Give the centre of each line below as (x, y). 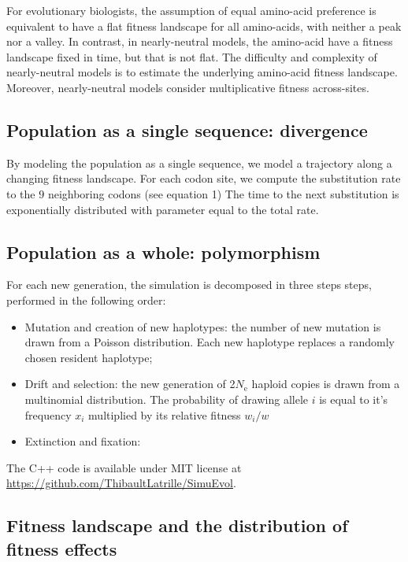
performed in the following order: (86, 299)
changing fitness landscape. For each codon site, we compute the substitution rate (204, 178)
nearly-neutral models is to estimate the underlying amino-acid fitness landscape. (202, 72)
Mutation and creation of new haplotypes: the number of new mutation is (203, 326)
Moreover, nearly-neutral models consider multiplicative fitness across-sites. (188, 87)
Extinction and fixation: (83, 441)
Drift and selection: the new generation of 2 (130, 384)
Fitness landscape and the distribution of (177, 525)
